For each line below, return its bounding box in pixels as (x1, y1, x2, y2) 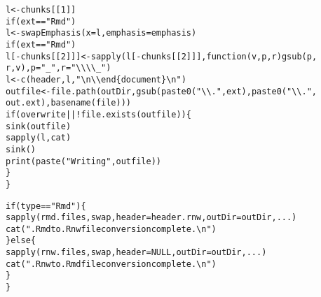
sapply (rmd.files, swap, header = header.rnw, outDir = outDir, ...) (6, 212, 297, 223)
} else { (6, 236, 36, 246)
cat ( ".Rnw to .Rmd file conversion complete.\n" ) (6, 259, 217, 269)
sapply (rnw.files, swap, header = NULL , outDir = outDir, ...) (6, 247, 267, 258)
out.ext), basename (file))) (6, 98, 131, 108)
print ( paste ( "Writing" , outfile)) (6, 156, 161, 166)
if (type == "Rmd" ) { (6, 201, 86, 211)
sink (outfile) (6, 121, 71, 131)
